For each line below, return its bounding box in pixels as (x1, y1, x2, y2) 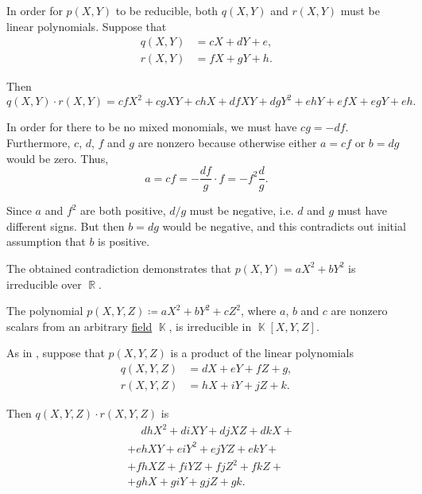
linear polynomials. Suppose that (6, 18, 167, 34)
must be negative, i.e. (189, 202, 294, 219)
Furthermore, (6, 134, 71, 150)
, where (240, 302, 277, 319)
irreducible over (6, 275, 82, 292)
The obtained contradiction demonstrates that (6, 259, 231, 276)
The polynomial (6, 302, 83, 319)
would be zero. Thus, (6, 150, 109, 166)
